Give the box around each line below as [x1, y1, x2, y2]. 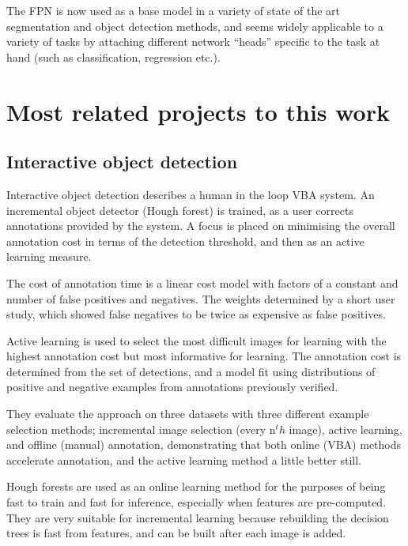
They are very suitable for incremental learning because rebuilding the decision [6, 509, 389, 525]
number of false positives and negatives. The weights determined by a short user [6, 290, 395, 307]
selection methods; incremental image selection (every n [6, 420, 276, 437]
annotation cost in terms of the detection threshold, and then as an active [6, 232, 365, 249]
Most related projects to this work [6, 95, 390, 127]
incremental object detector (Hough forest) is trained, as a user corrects [6, 201, 353, 218]
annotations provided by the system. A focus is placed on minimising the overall [6, 217, 395, 234]
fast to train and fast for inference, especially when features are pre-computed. [6, 494, 387, 510]
